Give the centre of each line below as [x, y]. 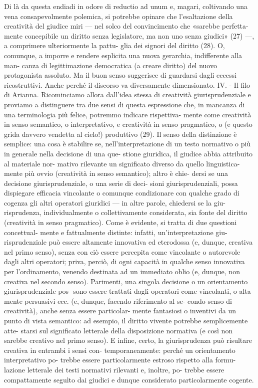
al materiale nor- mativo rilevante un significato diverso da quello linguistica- [122, 163]
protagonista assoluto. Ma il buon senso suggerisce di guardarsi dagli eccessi [120, 75]
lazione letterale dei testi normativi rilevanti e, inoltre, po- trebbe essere [114, 369]
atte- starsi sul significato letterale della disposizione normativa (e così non [118, 330]
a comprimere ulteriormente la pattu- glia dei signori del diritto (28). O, [114, 45]
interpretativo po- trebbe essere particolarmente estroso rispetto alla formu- [120, 360]
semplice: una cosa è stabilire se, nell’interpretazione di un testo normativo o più [127, 144]
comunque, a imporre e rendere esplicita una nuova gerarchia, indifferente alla [123, 55]
